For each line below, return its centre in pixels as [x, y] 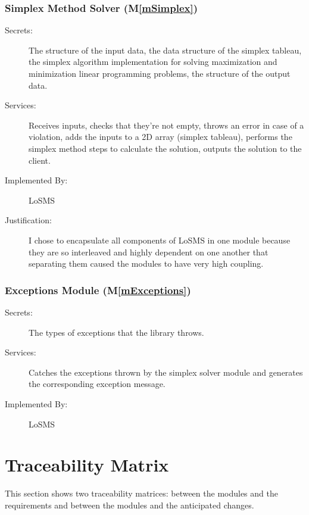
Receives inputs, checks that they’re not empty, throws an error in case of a [166, 125]
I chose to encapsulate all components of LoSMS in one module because [160, 240]
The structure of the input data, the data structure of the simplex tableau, [165, 50]
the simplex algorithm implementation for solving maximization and [153, 62]
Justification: [28, 220]
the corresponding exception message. [97, 384]
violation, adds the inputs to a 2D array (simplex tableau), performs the [160, 137]
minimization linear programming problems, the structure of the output [160, 73]
